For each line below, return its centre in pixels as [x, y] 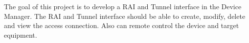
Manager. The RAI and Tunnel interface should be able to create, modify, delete [125, 16]
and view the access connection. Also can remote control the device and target [122, 25]
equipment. [21, 35]
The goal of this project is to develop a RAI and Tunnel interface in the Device [123, 6]
